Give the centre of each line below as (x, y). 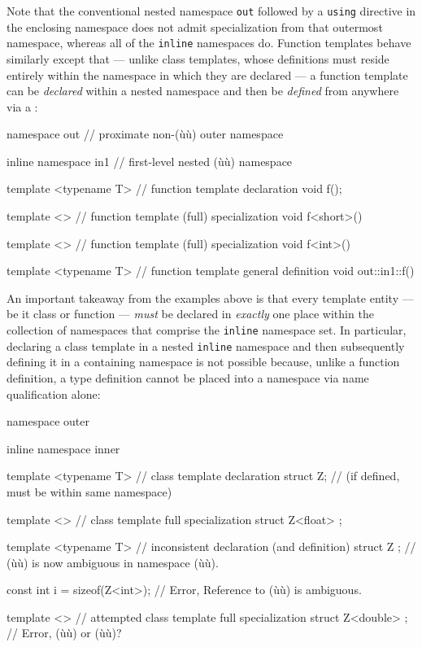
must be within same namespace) (89, 491)
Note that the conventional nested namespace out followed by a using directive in (211, 11)
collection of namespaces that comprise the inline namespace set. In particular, (207, 330)
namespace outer (48, 421)
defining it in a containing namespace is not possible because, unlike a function (203, 362)
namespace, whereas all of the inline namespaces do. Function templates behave (209, 43)
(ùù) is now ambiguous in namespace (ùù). (113, 562)
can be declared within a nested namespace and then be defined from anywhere (203, 91)
